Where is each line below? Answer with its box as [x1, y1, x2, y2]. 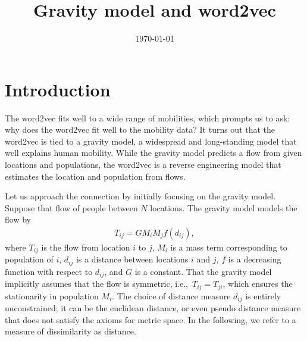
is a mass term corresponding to [170, 241, 287, 254]
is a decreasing [228, 253, 281, 265]
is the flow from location [41, 241, 130, 254]
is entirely [245, 289, 281, 302]
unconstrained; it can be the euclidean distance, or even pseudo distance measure [5, 302, 301, 314]
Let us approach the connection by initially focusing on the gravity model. [5, 190, 276, 202]
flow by [5, 213, 31, 226]
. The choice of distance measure [112, 289, 231, 302]
